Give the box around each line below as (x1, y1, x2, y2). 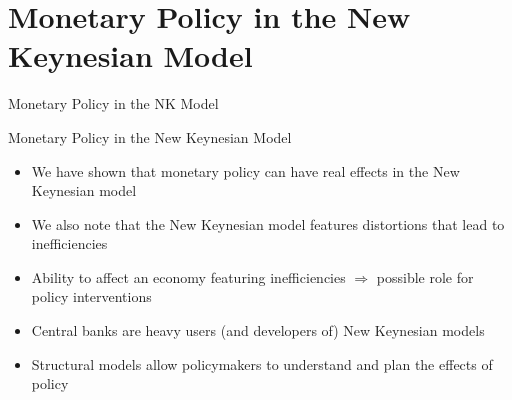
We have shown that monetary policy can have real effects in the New (31, 160, 460, 181)
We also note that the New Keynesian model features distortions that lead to (31, 213, 505, 234)
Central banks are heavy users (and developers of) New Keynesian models (31, 320, 485, 341)
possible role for (376, 266, 474, 287)
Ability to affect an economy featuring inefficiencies (31, 266, 346, 287)
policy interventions (31, 286, 152, 307)
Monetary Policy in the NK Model (8, 93, 219, 114)
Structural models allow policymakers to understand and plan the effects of (31, 353, 493, 374)
